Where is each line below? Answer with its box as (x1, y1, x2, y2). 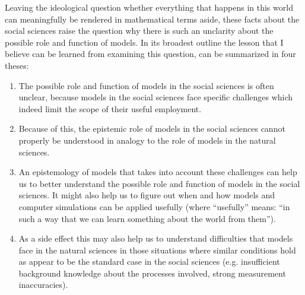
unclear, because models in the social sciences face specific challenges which (18, 91, 293, 103)
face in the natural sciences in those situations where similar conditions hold (18, 243, 296, 256)
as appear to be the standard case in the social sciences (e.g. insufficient (18, 255, 280, 268)
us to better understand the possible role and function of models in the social (18, 177, 300, 189)
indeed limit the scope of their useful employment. (18, 102, 202, 115)
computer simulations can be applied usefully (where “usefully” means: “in (18, 200, 290, 212)
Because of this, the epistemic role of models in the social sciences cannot (18, 122, 285, 135)
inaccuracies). (18, 278, 68, 291)
